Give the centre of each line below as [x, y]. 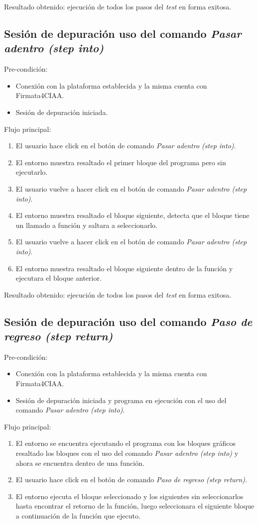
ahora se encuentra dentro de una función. [80, 463]
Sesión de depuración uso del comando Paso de [128, 321]
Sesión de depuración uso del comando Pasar [123, 33]
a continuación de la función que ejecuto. [78, 516]
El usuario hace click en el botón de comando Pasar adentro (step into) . [126, 146]
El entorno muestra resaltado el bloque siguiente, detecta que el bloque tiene [132, 215]
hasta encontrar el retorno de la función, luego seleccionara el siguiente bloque [135, 506]
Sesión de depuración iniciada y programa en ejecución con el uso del [121, 400]
